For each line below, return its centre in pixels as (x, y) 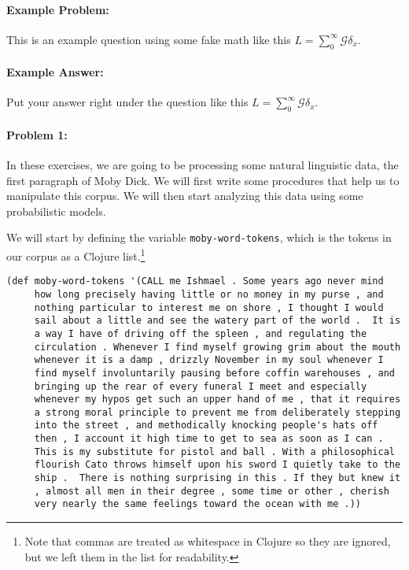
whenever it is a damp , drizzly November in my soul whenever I (209, 360)
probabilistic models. (56, 211)
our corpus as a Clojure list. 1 (76, 255)
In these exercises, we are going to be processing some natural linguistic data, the (203, 164)
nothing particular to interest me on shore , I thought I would (209, 307)
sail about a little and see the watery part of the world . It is (217, 321)
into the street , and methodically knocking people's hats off (206, 426)
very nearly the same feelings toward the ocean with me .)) (198, 504)
